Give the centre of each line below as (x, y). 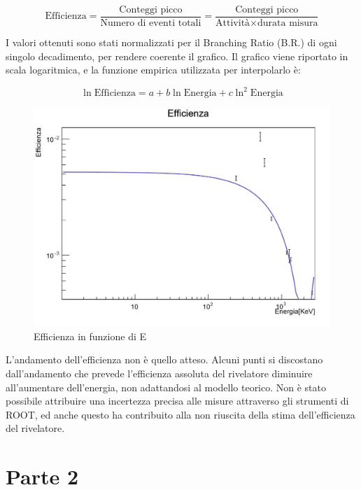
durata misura (288, 23)
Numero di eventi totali (151, 23)
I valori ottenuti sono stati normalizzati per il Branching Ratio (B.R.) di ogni (171, 42)
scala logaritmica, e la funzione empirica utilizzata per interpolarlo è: (153, 70)
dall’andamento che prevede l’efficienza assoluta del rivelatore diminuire (159, 373)
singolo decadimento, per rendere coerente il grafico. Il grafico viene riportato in (177, 56)
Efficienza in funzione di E (90, 336)
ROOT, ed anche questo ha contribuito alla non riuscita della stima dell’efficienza (180, 414)
